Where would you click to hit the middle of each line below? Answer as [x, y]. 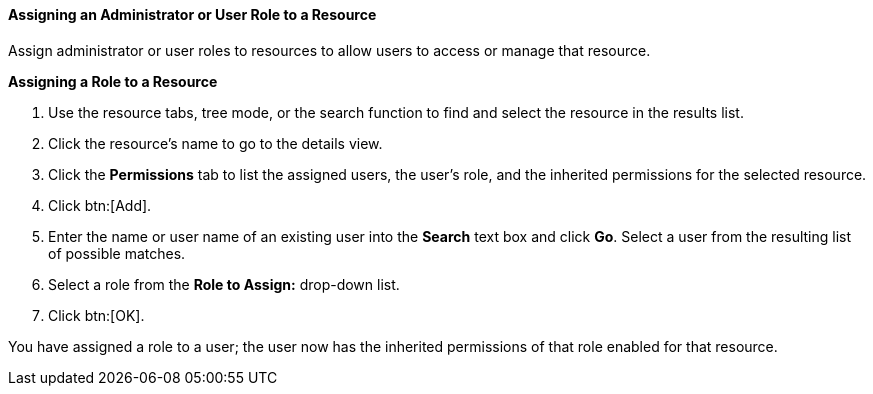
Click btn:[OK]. [96, 315]
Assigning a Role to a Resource [113, 81]
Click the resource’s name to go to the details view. [215, 143]
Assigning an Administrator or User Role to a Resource [192, 14]
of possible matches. [117, 253]
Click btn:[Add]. [100, 205]
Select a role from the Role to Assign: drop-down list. [224, 284]
